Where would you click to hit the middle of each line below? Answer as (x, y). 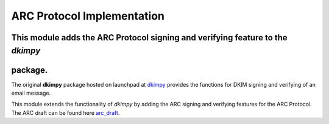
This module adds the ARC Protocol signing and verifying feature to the (149, 38)
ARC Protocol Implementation (88, 16)
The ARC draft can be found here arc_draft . (65, 112)
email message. (31, 93)
